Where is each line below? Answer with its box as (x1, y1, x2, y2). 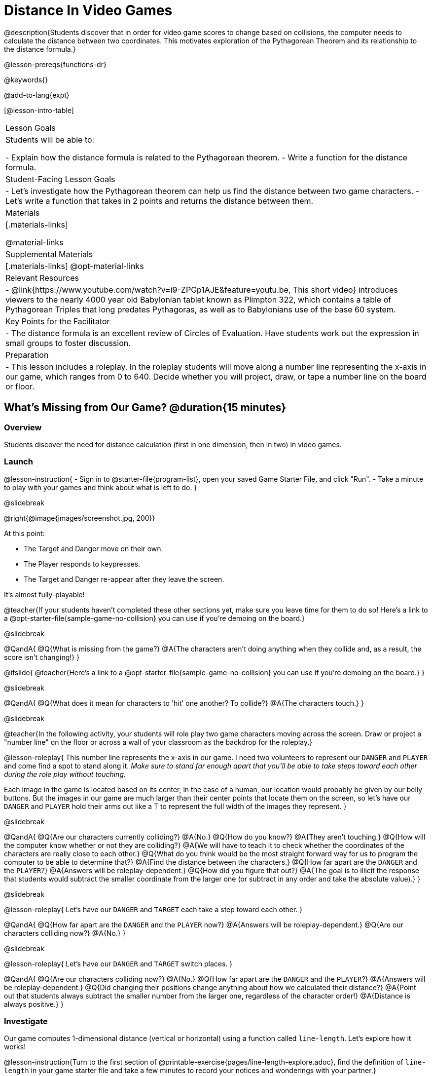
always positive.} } (4, 999, 64, 1008)
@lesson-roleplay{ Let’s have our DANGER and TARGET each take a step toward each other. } (4, 905, 303, 914)
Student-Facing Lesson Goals (5, 174, 115, 184)
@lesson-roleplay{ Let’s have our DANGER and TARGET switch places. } (4, 959, 233, 968)
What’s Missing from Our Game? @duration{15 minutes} (4, 401, 287, 414)
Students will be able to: (5, 134, 95, 145)
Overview (4, 422, 42, 432)
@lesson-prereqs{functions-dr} (4, 60, 107, 69)
